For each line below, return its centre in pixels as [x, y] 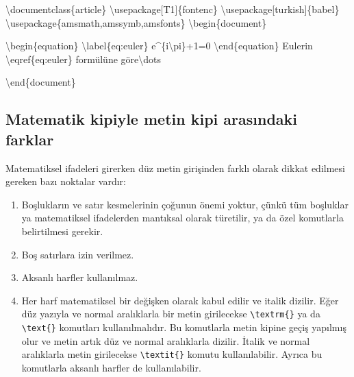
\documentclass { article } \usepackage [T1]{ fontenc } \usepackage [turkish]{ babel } [173, 9]
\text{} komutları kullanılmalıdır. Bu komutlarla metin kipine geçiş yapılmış [184, 327]
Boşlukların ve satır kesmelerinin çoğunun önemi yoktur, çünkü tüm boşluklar [185, 204]
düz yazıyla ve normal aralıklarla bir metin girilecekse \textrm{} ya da [171, 314]
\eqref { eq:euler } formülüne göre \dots [83, 59]
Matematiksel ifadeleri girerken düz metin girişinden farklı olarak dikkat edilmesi [175, 168]
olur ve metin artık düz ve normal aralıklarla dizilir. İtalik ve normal [166, 340]
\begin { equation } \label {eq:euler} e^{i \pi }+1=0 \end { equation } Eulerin [159, 46]
